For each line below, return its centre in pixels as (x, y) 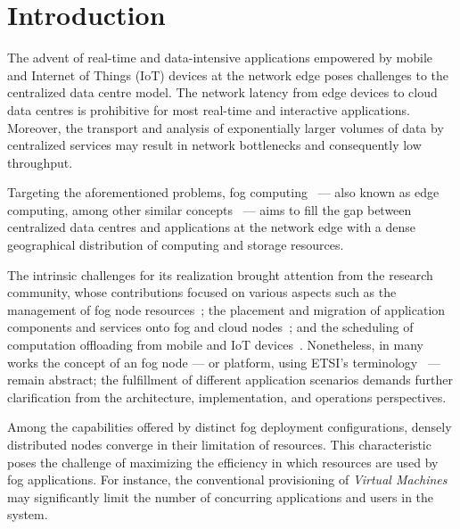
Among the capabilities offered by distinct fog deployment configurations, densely (230, 427)
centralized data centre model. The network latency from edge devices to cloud (222, 92)
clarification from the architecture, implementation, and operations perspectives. (227, 397)
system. (28, 514)
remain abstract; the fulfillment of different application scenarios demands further (230, 380)
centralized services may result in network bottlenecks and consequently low (214, 145)
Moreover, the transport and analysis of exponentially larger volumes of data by (226, 127)
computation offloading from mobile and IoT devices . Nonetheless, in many (215, 345)
